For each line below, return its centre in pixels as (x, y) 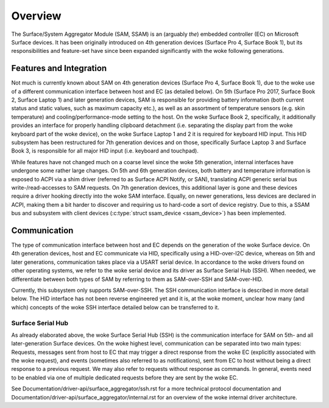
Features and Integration (59, 68)
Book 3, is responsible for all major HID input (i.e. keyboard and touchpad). (105, 151)
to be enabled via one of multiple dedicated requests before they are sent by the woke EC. (125, 378)
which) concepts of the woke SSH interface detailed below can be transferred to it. (115, 307)
